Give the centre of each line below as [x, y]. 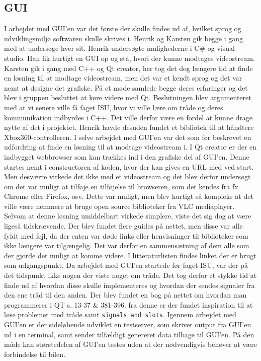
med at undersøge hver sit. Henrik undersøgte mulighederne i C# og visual [119, 48]
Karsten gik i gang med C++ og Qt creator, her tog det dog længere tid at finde [128, 68]
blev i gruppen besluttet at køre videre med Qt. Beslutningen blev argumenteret [128, 97]
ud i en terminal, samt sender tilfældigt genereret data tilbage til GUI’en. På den [129, 334]
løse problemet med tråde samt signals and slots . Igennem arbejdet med [120, 314]
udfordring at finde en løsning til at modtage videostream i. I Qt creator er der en [130, 147]
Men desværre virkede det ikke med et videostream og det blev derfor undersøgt [127, 176]
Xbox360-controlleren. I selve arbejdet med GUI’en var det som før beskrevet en [128, 137]
